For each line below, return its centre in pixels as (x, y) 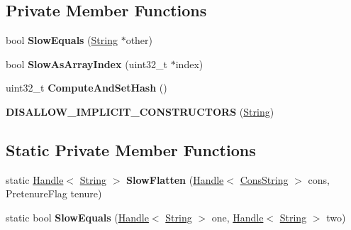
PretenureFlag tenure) (54, 193)
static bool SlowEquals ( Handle (77, 217)
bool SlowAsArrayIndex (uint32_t (87, 64)
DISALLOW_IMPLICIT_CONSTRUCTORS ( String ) (140, 111)
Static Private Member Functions (131, 149)
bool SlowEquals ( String (62, 40)
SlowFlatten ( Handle (175, 179)
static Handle (35, 179)
